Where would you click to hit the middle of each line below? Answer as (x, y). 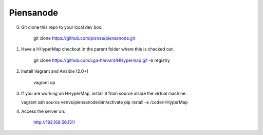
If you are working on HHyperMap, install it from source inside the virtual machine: (104, 93)
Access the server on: (43, 111)
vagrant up (44, 82)
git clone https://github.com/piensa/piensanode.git (84, 38)
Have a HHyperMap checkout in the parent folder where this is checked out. (98, 49)
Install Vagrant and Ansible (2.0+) (55, 71)
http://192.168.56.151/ (54, 122)
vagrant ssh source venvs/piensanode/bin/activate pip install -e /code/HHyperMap (104, 102)
